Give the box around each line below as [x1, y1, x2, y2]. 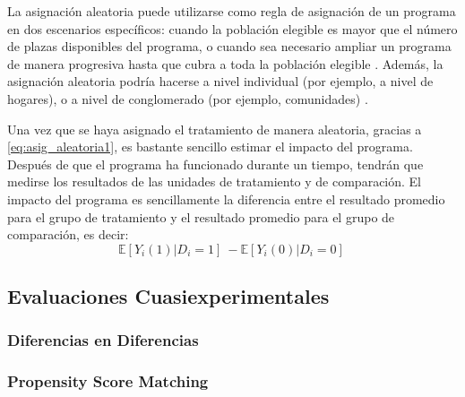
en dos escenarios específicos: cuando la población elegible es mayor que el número [7, 19, 458, 38]
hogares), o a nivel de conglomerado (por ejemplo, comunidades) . [7, 89, 368, 108]
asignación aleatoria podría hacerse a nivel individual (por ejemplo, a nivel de [7, 72, 434, 91]
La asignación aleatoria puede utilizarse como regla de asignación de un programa [7, 2, 456, 20]
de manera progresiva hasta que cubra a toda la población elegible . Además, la [7, 54, 443, 73]
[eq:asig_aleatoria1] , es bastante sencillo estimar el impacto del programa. [7, 137, 413, 156]
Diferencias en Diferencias [7, 329, 199, 351]
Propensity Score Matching [7, 370, 209, 393]
